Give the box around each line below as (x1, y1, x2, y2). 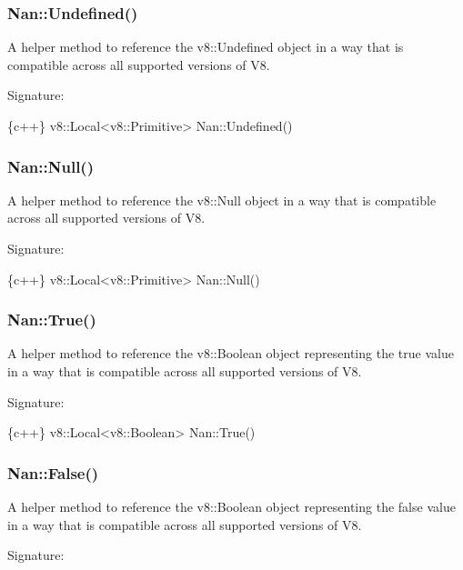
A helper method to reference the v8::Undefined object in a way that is (7, 37, 404, 56)
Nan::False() (7, 461, 99, 484)
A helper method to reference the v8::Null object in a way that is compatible (7, 190, 437, 209)
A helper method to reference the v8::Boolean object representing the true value (7, 344, 454, 363)
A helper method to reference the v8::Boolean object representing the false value (7, 497, 456, 515)
